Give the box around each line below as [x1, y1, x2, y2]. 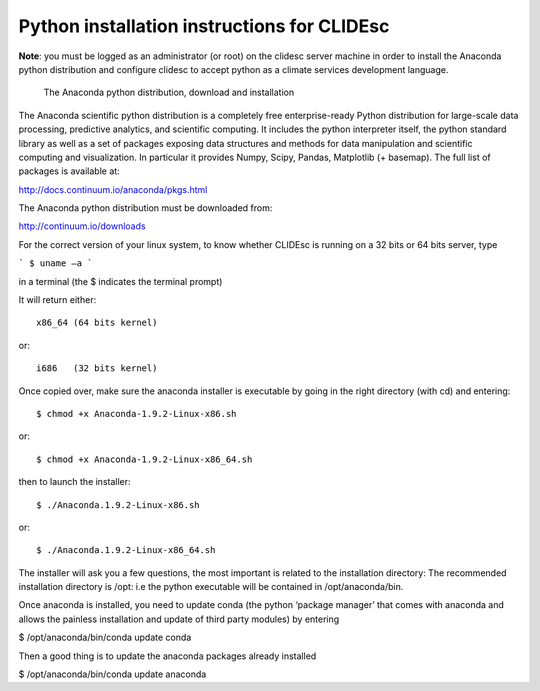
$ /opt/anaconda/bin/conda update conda [18, 631, 192, 644]
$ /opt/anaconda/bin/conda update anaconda [18, 668, 207, 680]
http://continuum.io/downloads [18, 220, 146, 232]
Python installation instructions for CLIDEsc [18, 15, 390, 37]
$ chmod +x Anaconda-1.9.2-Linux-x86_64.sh [36, 453, 253, 465]
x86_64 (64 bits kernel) [36, 317, 158, 329]
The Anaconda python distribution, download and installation [43, 86, 295, 99]
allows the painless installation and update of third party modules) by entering [18, 613, 340, 625]
